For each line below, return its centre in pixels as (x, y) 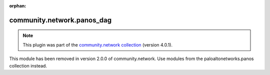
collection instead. (28, 65)
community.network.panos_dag (60, 20)
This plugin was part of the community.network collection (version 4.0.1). (97, 44)
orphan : (18, 6)
